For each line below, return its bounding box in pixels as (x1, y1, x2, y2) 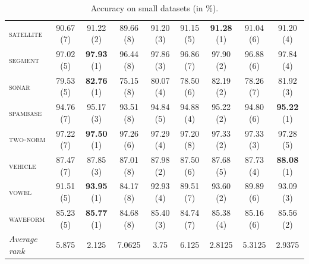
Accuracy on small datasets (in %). (90, 2, 219, 14)
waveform (9, 212, 45, 224)
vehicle (9, 159, 36, 171)
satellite (9, 27, 43, 39)
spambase (9, 106, 42, 118)
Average (9, 232, 37, 245)
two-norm (9, 133, 46, 145)
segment (9, 54, 39, 66)
